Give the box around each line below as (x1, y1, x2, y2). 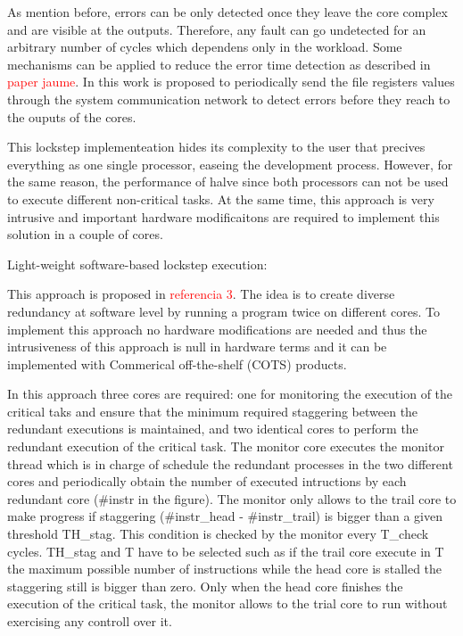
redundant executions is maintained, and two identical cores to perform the (7, 419, 418, 438)
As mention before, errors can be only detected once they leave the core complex (7, 3, 448, 21)
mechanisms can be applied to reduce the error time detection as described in (7, 54, 431, 73)
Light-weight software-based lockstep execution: (7, 254, 268, 273)
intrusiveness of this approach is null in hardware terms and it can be (7, 337, 387, 356)
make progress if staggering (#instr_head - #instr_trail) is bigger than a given (7, 507, 443, 525)
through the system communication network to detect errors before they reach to (7, 89, 451, 108)
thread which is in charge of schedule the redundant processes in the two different (7, 454, 453, 473)
